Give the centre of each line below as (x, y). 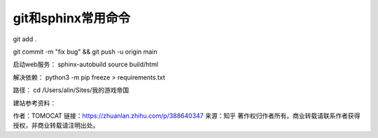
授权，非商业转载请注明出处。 (56, 125)
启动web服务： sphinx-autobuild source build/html (86, 64)
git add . (25, 39)
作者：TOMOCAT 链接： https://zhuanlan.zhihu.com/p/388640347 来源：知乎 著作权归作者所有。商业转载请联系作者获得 (187, 116)
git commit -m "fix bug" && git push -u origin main (85, 52)
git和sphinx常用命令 (72, 18)
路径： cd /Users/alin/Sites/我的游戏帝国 (71, 90)
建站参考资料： (34, 103)
